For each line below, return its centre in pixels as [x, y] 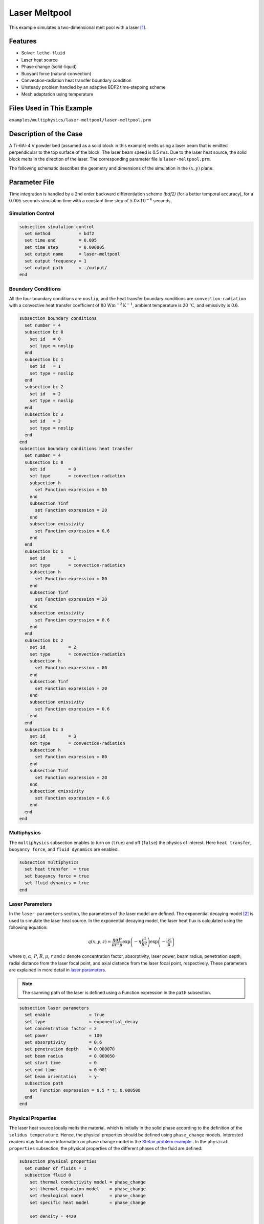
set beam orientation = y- [62, 1076]
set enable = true [65, 1015]
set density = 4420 [53, 1216]
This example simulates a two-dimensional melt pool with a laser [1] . [78, 27]
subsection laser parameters [54, 1008]
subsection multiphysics [49, 862]
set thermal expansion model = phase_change [88, 1189]
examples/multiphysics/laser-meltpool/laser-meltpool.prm [80, 120]
